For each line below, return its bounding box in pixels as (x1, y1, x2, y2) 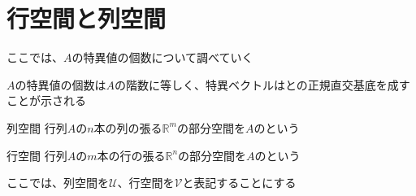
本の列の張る (93, 119, 162, 136)
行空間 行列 (6, 146, 67, 163)
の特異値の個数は (15, 76, 106, 93)
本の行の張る (97, 146, 166, 163)
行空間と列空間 (6, 2, 167, 35)
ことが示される (6, 92, 86, 109)
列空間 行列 (6, 119, 67, 136)
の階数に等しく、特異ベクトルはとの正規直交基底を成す (115, 76, 410, 93)
